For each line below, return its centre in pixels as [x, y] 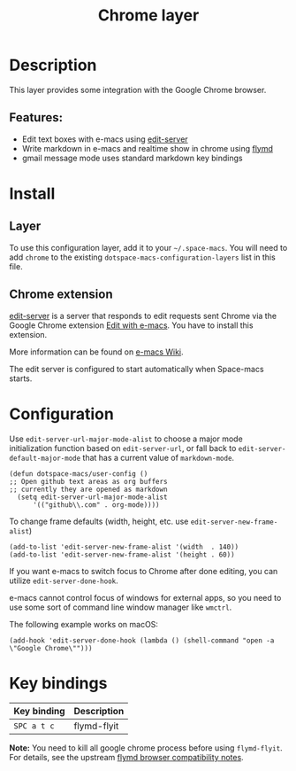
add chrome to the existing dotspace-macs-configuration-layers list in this [142, 257]
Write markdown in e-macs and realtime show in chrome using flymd [148, 148]
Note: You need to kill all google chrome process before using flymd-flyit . [146, 748]
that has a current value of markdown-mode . [159, 457]
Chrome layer [148, 16]
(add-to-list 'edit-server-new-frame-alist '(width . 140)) [124, 547]
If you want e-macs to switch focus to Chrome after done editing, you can [144, 571]
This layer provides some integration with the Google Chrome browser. [138, 90]
